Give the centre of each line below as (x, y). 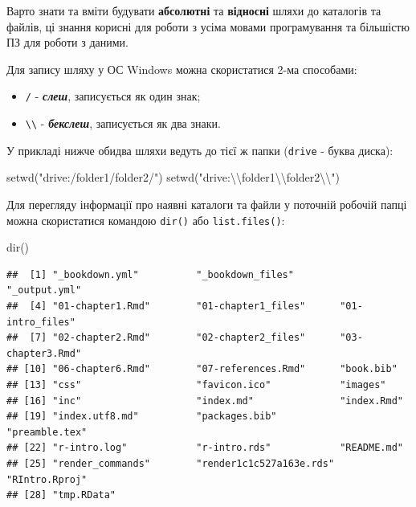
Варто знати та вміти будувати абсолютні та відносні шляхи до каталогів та (194, 10)
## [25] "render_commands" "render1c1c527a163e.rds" (171, 463)
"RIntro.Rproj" (47, 479)
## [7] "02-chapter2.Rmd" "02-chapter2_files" (156, 338)
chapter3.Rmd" (44, 353)
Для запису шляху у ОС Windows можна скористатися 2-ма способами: (182, 69)
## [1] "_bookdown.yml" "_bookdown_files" (150, 274)
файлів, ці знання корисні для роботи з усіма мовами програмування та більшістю (208, 26)
